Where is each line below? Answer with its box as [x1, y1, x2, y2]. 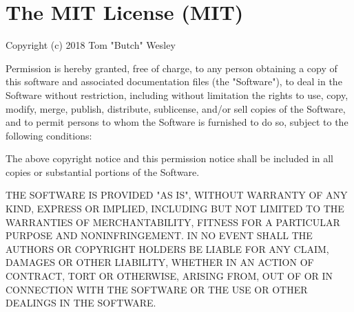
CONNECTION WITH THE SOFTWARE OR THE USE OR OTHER [6, 282, 308, 296]
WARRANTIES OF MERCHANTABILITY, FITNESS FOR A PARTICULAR [6, 214, 340, 229]
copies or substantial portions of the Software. [6, 164, 200, 179]
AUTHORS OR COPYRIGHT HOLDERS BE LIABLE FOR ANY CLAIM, [6, 241, 329, 256]
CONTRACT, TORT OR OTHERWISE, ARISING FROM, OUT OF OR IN [6, 269, 333, 283]
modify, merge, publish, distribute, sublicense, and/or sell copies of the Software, [6, 101, 346, 115]
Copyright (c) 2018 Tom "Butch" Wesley [6, 38, 176, 52]
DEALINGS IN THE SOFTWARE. [6, 296, 156, 310]
